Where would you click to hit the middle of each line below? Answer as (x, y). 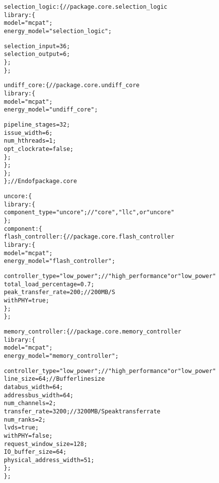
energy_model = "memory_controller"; (61, 356)
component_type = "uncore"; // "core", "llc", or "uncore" (89, 213)
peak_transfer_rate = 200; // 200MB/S (60, 292)
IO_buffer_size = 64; (35, 452)
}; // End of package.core (41, 181)
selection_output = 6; (37, 54)
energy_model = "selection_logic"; (58, 31)
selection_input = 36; (37, 46)
